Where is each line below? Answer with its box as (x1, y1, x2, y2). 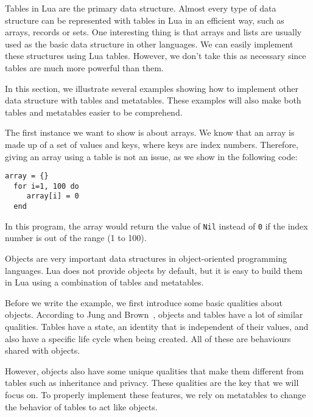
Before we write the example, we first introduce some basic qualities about (5, 296, 283, 309)
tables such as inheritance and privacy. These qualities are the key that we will (5, 376, 299, 389)
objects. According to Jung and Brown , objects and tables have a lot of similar (5, 308, 303, 321)
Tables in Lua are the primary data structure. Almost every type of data (5, 2, 276, 14)
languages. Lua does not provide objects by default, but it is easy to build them (5, 264, 303, 276)
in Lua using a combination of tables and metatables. (5, 276, 204, 289)
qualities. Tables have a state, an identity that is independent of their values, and (5, 320, 309, 332)
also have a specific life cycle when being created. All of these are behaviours (5, 332, 291, 345)
